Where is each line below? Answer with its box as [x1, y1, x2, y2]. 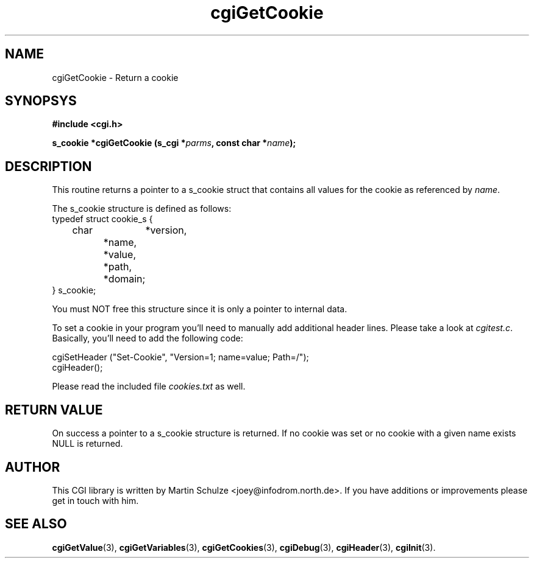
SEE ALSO [5, 516, 67, 532]
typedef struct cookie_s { [52, 214, 153, 225]
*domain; [103, 273, 146, 285]
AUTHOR [5, 459, 60, 475]
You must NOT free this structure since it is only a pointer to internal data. [52, 304, 347, 315]
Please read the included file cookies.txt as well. [52, 381, 246, 392]
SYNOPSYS [5, 93, 77, 109]
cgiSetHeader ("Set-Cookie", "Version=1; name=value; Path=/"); [52, 352, 309, 363]
